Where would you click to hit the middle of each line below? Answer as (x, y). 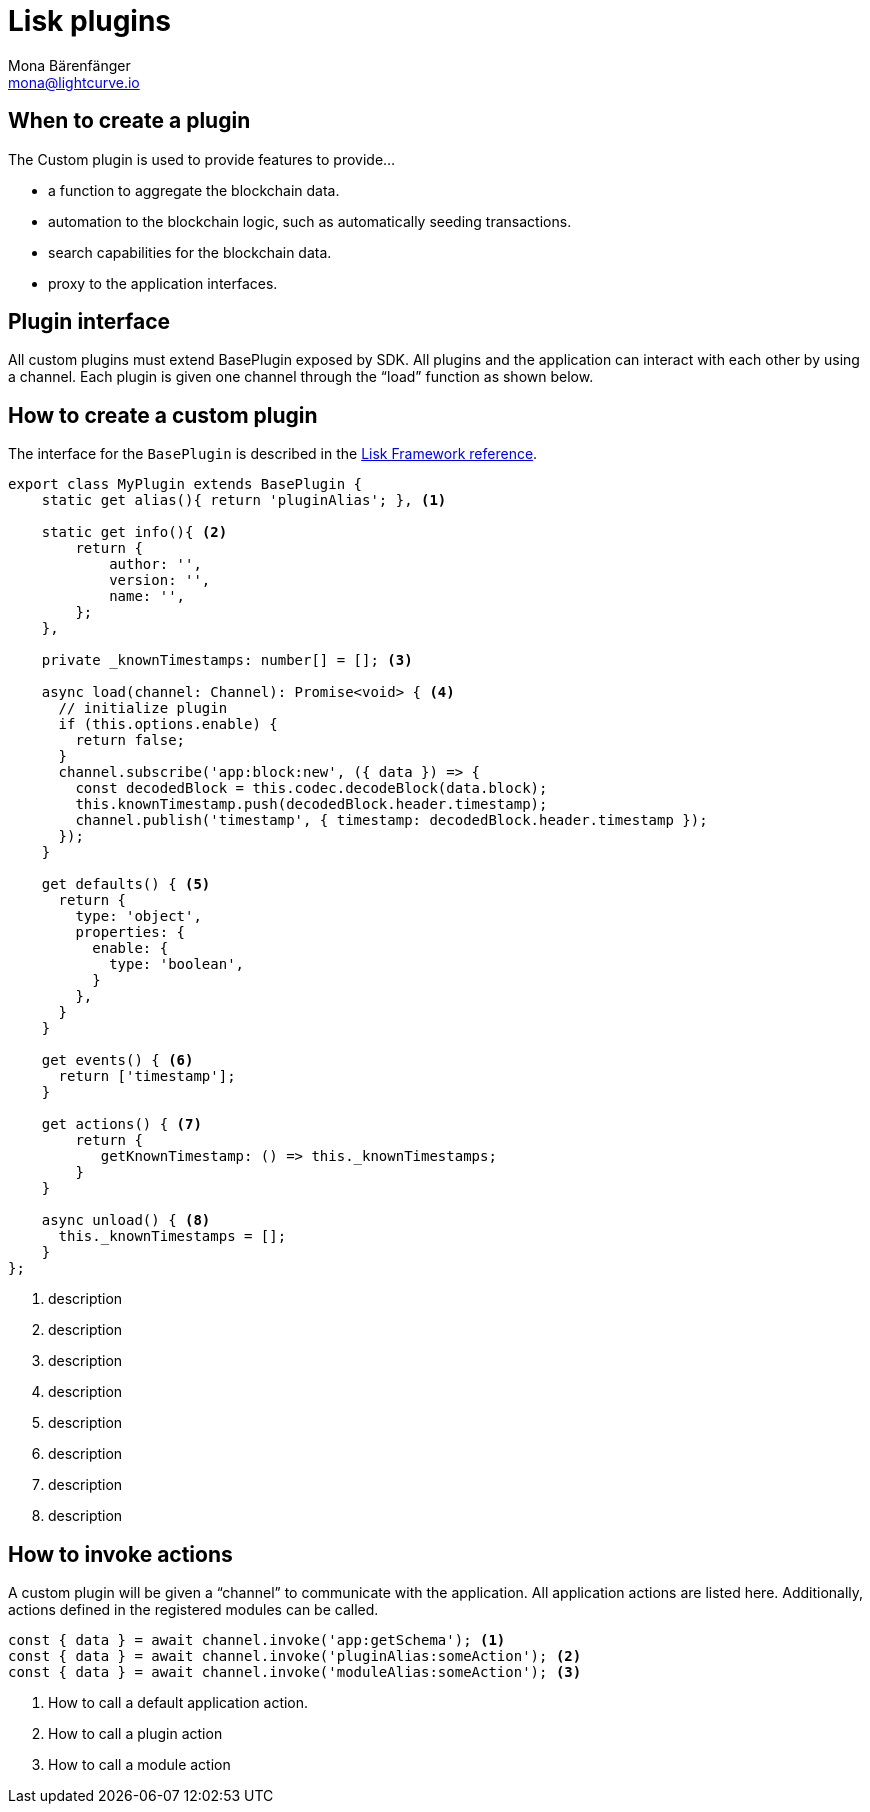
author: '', (155, 564)
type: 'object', (138, 916)
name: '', (147, 596)
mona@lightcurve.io (74, 82)
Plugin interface (89, 322)
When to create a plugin (129, 121)
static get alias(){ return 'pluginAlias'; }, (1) (244, 500)
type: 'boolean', (177, 964)
